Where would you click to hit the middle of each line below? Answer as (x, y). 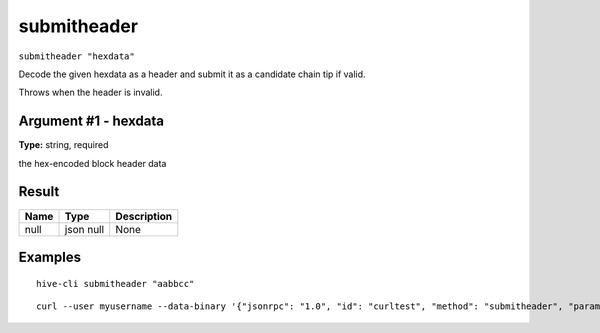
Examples (50, 256)
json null (84, 229)
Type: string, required (63, 145)
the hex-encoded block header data (92, 163)
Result (39, 191)
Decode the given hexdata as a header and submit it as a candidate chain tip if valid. (192, 74)
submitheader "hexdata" (76, 56)
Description (144, 216)
